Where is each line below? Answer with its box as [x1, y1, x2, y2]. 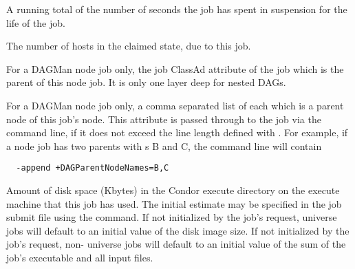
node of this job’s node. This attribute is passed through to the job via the [6, 111, 321, 126]
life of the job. [6, 15, 65, 30]
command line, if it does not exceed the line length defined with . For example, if [6, 125, 348, 140]
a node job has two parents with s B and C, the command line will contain [6, 138, 322, 153]
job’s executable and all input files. [6, 250, 153, 264]
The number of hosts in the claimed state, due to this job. [6, 39, 251, 53]
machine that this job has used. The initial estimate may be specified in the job [6, 196, 342, 211]
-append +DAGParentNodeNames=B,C [16, 163, 169, 173]
